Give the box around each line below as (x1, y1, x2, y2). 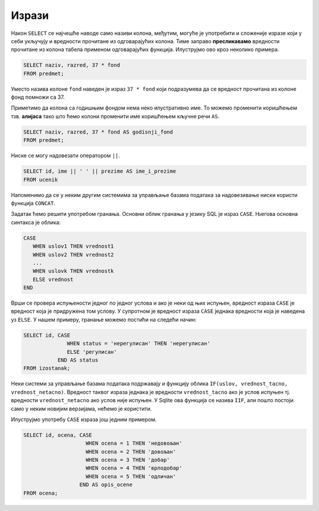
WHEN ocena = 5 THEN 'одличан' (86, 473, 177, 480)
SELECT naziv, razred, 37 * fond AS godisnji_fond (23, 128, 174, 135)
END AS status (57, 357, 99, 363)
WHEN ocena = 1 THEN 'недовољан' (86, 440, 183, 447)
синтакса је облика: (11, 219, 61, 226)
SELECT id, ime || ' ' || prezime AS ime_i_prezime (23, 168, 177, 174)
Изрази (11, 9, 50, 22)
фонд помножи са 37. (11, 93, 65, 101)
